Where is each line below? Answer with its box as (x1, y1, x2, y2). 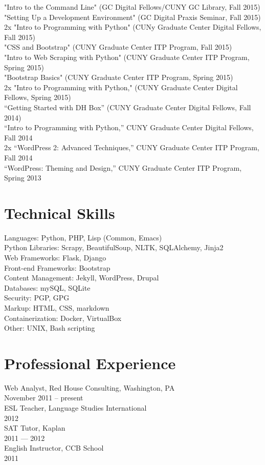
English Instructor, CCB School (4, 442, 104, 453)
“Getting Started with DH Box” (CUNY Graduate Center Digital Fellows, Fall (4, 102, 251, 112)
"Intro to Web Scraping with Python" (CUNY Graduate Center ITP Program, (4, 51, 250, 62)
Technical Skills (4, 202, 115, 223)
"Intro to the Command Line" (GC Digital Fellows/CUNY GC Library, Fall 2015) (4, 2, 260, 12)
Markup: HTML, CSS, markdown (4, 302, 109, 313)
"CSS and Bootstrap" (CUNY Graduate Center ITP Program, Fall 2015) (4, 42, 232, 52)
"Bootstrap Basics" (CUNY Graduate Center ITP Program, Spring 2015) (4, 72, 233, 83)
